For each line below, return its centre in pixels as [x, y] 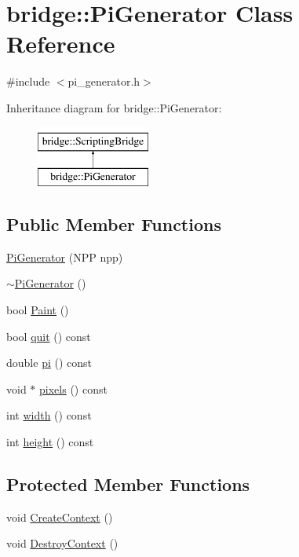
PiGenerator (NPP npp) [65, 257]
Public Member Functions [114, 224]
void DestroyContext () [62, 543]
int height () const [50, 442]
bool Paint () [38, 310]
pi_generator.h [104, 81]
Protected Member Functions [128, 484]
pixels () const [73, 388]
